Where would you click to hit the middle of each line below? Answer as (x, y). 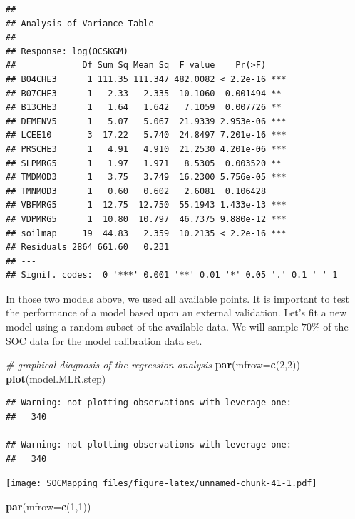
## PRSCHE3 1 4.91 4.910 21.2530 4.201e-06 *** (146, 149)
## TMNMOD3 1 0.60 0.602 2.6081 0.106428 (136, 191)
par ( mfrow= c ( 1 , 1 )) (48, 507)
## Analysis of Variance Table (80, 23)
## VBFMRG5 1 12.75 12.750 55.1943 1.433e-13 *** (146, 205)
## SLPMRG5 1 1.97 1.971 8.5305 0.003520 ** (144, 163)
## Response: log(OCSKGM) (67, 51)
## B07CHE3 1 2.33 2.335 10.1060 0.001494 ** (144, 93)
